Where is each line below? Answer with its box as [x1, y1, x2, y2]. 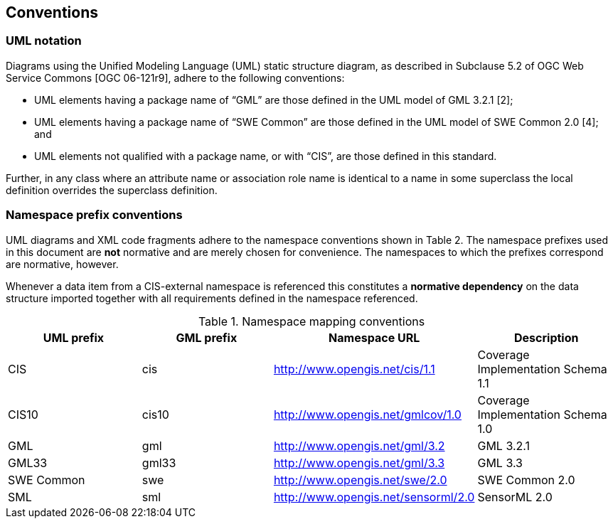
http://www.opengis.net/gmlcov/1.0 [273, 407, 462, 422]
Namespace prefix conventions [6, 208, 183, 223]
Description [514, 330, 579, 345]
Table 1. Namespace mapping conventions [198, 314, 425, 328]
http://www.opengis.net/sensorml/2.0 [273, 489, 475, 504]
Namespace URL [329, 330, 420, 345]
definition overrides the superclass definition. [6, 183, 218, 196]
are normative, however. [6, 257, 119, 270]
